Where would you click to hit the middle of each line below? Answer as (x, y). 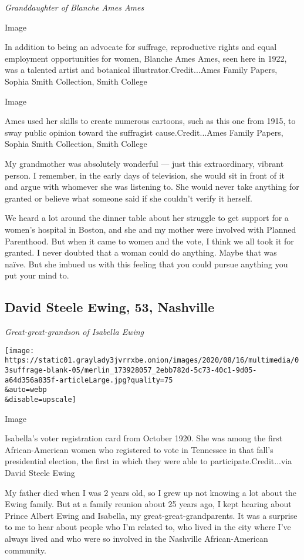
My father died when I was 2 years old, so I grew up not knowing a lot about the (151, 492)
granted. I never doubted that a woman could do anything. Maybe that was (141, 252)
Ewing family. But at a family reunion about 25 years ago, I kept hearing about (148, 504)
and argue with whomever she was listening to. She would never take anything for (152, 187)
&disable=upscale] (40, 399)
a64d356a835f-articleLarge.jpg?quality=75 (89, 380)
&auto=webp (26, 390)
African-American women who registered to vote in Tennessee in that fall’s (139, 449)
